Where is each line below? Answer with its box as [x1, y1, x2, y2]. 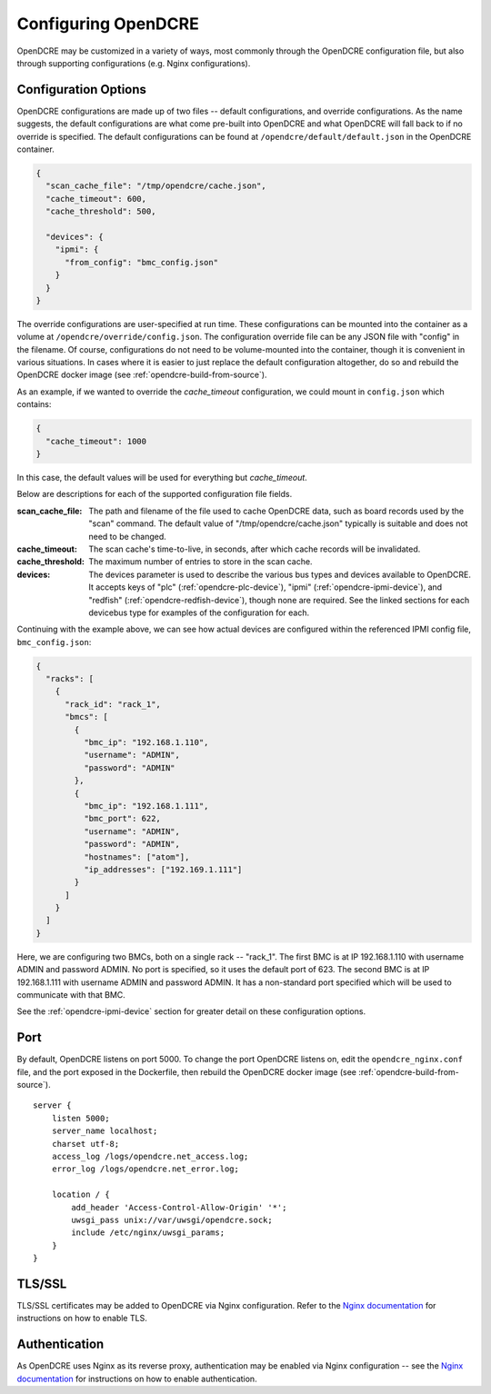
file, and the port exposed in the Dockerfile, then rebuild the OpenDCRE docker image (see [16, 1066, 357, 1077]
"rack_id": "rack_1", [65, 699, 161, 709]
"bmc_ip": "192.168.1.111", [83, 801, 209, 811]
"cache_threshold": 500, [45, 206, 156, 217]
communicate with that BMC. [16, 990, 126, 1001]
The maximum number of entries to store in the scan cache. [88, 556, 313, 567]
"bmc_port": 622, [83, 813, 161, 824]
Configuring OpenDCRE [16, 14, 199, 34]
